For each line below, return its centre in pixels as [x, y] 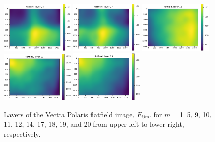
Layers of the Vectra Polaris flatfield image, [69, 114]
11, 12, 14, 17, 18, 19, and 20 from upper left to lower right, [94, 124]
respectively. [22, 133]
